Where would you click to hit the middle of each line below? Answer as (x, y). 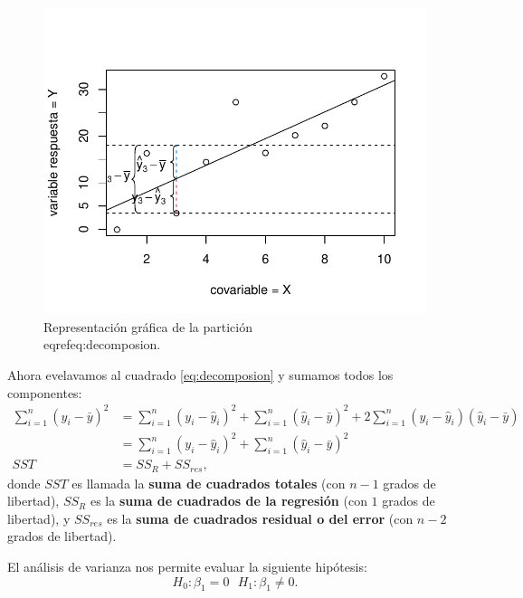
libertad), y (39, 518)
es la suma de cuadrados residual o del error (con (260, 518)
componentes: (45, 392)
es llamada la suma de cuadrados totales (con (209, 483)
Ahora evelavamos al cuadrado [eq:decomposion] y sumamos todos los (200, 374)
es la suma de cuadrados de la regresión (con (228, 501)
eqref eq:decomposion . (102, 344)
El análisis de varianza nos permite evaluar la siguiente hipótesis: (187, 567)
